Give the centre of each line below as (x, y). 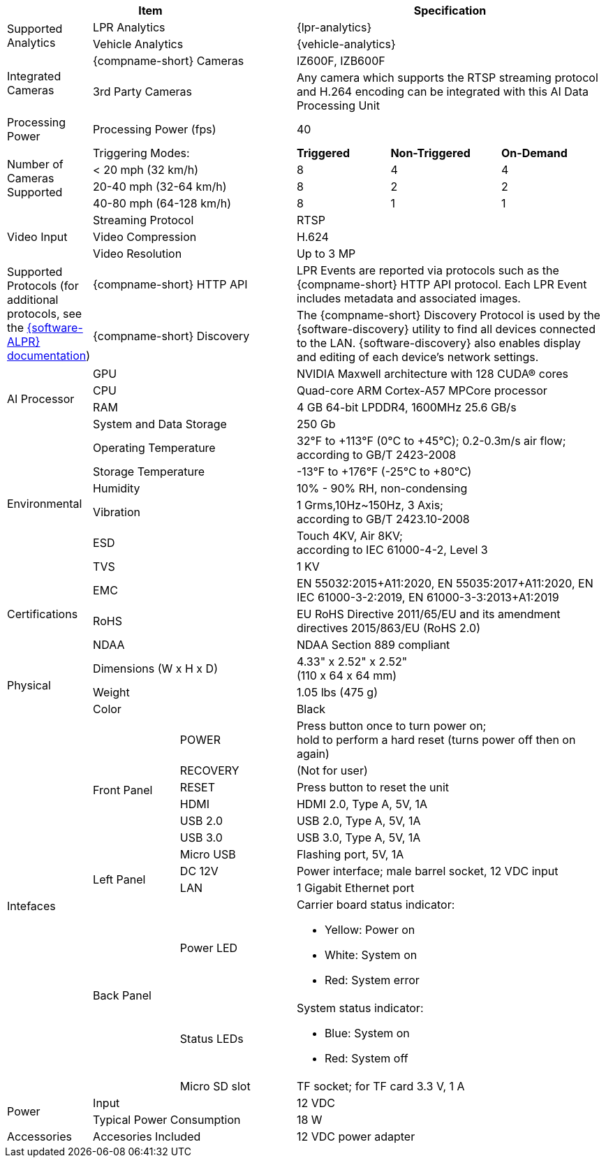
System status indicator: (360, 1008)
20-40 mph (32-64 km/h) (160, 186)
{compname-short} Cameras (169, 61)
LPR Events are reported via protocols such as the (428, 270)
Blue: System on (367, 1033)
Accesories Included (147, 1136)
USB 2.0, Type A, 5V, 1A (359, 821)
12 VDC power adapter (356, 1136)
